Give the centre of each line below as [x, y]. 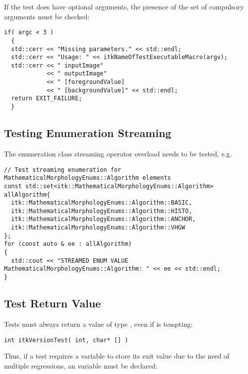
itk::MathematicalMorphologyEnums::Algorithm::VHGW [98, 228]
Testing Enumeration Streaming [88, 133]
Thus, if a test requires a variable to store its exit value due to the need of [117, 356]
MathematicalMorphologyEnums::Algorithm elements [88, 178]
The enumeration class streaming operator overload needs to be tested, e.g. [118, 153]
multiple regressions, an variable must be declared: [81, 365]
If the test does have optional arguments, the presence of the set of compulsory [124, 6]
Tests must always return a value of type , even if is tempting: [98, 324]
